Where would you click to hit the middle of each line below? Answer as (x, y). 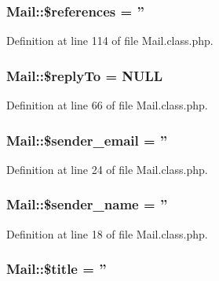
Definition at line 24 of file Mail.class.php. (107, 169)
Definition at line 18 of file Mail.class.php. (107, 233)
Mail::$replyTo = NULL (85, 75)
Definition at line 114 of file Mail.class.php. (110, 41)
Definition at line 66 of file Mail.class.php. (107, 105)
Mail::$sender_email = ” (87, 140)
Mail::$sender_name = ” (87, 204)
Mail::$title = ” (57, 269)
